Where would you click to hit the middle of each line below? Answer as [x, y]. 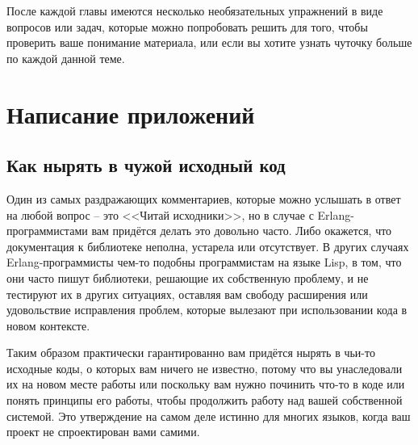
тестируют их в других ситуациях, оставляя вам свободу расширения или [187, 294]
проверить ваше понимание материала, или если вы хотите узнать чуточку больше [209, 42]
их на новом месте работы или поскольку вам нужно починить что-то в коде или [206, 384]
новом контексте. [48, 325]
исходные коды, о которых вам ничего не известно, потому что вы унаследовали [205, 368]
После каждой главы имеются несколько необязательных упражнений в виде [195, 10]
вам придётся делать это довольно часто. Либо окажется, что [242, 231]
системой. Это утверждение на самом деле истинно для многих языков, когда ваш [209, 416]
